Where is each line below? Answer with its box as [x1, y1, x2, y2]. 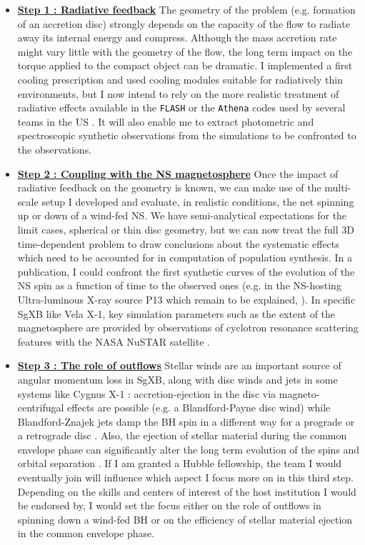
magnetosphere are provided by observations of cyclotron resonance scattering [17, 320, 359, 335]
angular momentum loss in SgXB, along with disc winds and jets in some [17, 371, 338, 386]
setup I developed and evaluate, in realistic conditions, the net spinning [41, 194, 354, 209]
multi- [324, 180, 351, 195]
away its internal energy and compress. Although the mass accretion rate [17, 30, 337, 45]
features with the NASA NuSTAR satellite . [17, 334, 210, 349]
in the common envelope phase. [17, 526, 155, 541]
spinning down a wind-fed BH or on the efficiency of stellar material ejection [17, 511, 353, 526]
